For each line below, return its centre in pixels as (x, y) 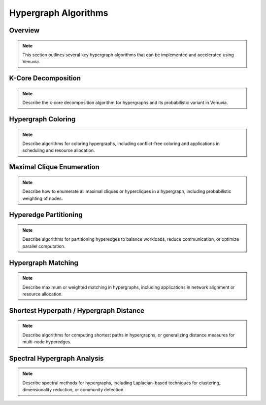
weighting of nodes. (43, 198)
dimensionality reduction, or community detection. (74, 390)
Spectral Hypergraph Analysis (56, 358)
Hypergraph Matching (44, 263)
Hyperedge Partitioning (46, 215)
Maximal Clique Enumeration (54, 167)
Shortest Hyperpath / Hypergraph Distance (77, 311)
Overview (24, 30)
